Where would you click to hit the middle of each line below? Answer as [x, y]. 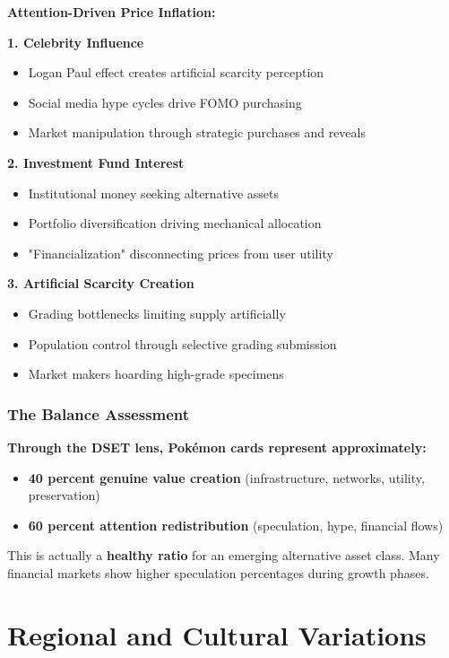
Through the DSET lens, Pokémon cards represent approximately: [217, 447]
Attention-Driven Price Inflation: [112, 12]
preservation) [64, 495]
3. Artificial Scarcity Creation [101, 283]
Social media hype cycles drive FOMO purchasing [165, 102]
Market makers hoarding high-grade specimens [156, 374]
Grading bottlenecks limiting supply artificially [157, 313]
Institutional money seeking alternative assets [154, 193]
